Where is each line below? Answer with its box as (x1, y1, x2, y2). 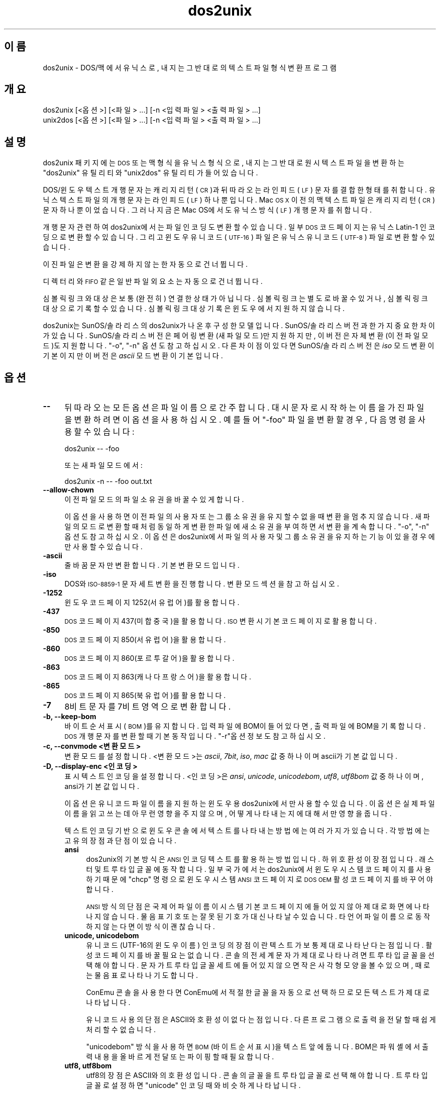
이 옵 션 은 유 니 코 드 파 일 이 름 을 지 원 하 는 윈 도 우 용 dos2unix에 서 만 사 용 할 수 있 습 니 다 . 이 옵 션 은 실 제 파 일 (64, 799, 435, 808)
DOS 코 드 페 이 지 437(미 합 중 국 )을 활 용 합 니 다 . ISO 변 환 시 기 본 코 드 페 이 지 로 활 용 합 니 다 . (64, 617, 377, 626)
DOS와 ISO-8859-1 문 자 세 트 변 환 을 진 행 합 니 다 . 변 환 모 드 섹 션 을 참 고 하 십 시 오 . (64, 579, 339, 588)
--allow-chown (43, 485, 94, 494)
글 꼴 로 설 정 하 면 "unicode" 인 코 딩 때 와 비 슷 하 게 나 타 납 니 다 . (86, 1081, 301, 1090)
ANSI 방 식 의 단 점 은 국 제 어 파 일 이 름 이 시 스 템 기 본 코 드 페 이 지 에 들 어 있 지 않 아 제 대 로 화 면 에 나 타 (86, 902, 429, 911)
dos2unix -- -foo (64, 444, 120, 453)
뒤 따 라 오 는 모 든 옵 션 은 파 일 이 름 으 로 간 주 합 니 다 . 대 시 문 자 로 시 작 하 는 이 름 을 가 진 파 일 (64, 403, 424, 413)
